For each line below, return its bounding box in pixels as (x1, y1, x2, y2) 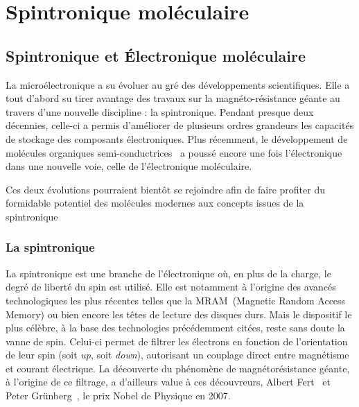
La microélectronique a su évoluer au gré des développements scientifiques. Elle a (6, 77, 350, 92)
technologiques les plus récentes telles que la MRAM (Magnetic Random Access (6, 293, 346, 307)
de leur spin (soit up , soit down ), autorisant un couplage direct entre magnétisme (6, 347, 349, 362)
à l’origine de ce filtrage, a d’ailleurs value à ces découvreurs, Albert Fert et (6, 374, 331, 389)
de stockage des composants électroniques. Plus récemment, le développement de (6, 131, 348, 146)
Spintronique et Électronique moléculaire (6, 44, 306, 66)
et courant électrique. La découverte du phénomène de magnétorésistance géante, (6, 361, 350, 375)
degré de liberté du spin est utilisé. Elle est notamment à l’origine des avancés (6, 279, 336, 294)
